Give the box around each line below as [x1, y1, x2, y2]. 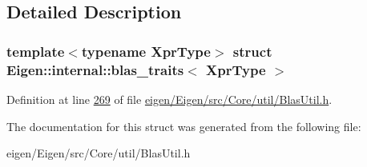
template [6, 41, 65, 61]
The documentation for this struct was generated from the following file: [6, 117, 361, 134]
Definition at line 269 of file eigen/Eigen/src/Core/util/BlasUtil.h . [6, 90, 333, 107]
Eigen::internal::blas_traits [6, 59, 184, 79]
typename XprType [81, 41, 211, 61]
